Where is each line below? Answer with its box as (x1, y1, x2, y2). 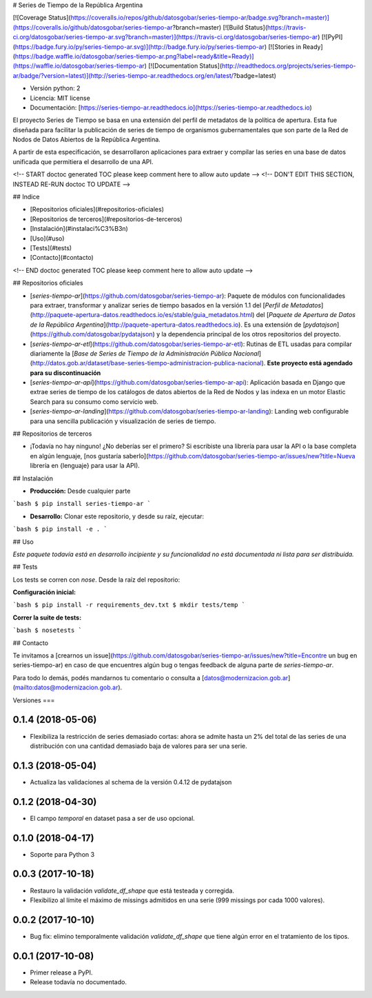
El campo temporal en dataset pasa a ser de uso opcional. (30, 814, 196, 822)
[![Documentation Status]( (148, 62, 223, 70)
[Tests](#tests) (30, 243, 72, 252)
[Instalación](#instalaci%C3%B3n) (30, 225, 129, 233)
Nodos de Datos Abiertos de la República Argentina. (12, 135, 161, 144)
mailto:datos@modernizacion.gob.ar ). (14, 683, 123, 692)
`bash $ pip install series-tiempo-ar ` (12, 500, 152, 508)
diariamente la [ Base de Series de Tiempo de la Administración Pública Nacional (30, 349, 260, 358)
